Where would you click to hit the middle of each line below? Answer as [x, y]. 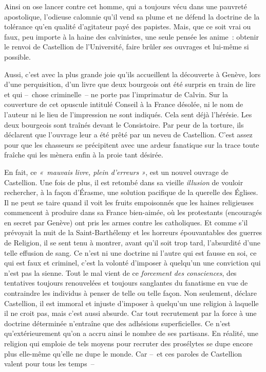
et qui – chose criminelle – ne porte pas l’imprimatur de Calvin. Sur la [116, 94]
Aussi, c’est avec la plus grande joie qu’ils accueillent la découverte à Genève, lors [132, 74]
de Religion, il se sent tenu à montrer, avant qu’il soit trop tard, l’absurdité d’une [132, 243]
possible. [17, 56]
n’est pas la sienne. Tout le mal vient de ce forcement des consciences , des [120, 272]
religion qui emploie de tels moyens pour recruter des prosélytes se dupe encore [129, 343]
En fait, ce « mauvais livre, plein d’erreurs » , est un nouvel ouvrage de [116, 172]
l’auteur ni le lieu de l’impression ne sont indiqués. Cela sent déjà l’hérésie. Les [128, 114]
